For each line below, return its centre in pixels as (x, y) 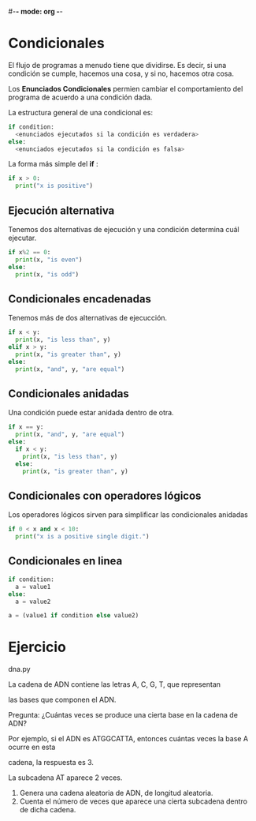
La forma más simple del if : (53, 164)
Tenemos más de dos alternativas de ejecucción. (88, 318)
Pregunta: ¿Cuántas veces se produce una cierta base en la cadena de (123, 715)
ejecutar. (22, 238)
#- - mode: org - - (35, 11)
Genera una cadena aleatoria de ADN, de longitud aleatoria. (116, 793)
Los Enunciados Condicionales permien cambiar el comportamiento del (126, 88)
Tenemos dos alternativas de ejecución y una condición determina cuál (124, 229)
